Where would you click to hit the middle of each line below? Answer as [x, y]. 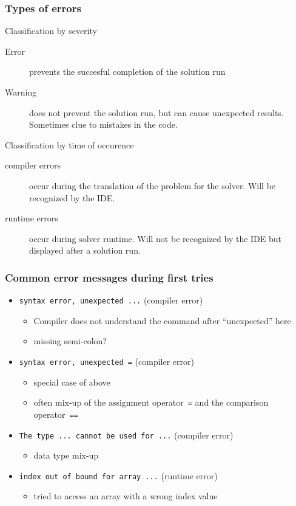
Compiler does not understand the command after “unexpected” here [162, 320]
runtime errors [32, 218]
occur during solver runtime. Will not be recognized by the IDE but [156, 238]
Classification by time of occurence [69, 144]
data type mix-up [66, 455]
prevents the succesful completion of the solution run [127, 71]
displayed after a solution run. [85, 250]
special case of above [72, 382]
